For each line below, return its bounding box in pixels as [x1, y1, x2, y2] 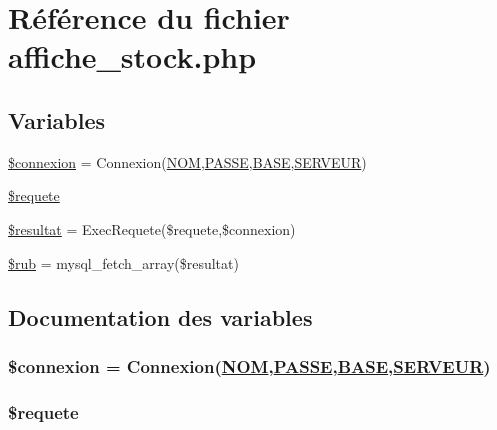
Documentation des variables [8, 301, 313, 332]
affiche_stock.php [8, 36, 257, 77]
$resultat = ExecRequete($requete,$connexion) [8, 218, 296, 239]
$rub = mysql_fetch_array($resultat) [8, 252, 239, 273]
